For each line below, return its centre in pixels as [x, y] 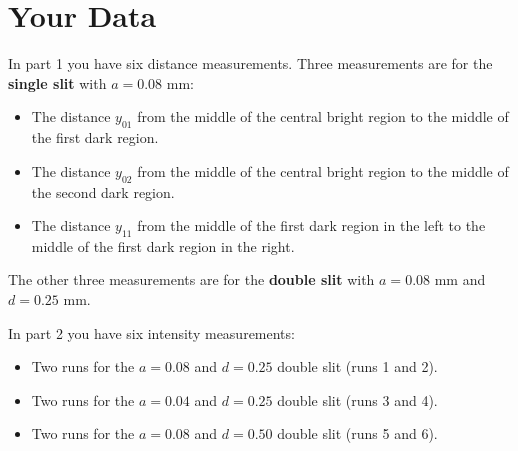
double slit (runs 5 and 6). [357, 433]
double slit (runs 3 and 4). [357, 399]
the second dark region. [103, 191]
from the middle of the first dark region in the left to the [311, 225]
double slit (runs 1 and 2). [357, 366]
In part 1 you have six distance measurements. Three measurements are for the [250, 63]
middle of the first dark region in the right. [163, 245]
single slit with [57, 82]
